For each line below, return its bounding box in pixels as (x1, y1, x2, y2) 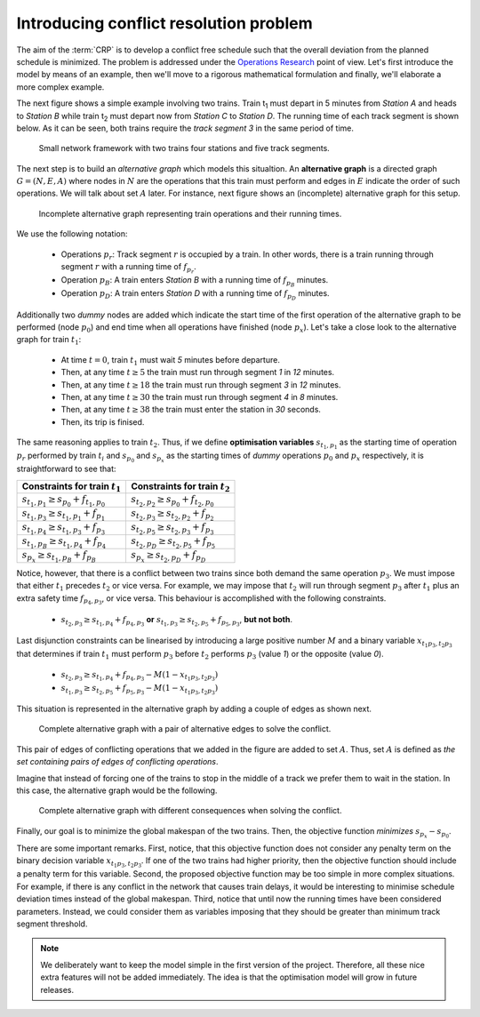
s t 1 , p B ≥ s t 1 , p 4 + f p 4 (21, 535, 107, 550)
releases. (40, 984, 75, 995)
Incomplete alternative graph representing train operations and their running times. (38, 208, 342, 219)
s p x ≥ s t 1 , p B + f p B (21, 549, 97, 564)
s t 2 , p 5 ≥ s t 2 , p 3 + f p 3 (130, 521, 214, 536)
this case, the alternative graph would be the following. (16, 785, 218, 796)
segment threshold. (16, 918, 88, 929)
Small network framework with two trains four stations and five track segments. (38, 143, 331, 154)
